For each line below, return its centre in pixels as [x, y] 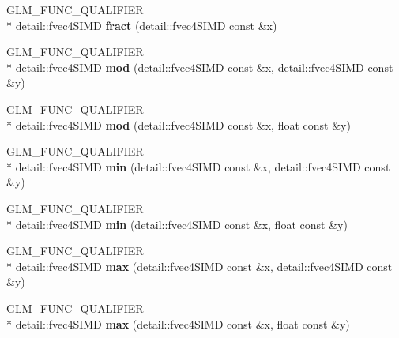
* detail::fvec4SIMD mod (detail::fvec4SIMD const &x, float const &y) [179, 124]
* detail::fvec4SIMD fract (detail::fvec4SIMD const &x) [142, 25]
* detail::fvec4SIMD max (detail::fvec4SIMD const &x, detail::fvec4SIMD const [199, 266]
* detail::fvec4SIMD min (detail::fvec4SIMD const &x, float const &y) [177, 224]
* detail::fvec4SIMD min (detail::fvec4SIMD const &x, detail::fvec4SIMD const [198, 166]
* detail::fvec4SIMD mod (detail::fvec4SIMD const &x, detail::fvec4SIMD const [200, 67]
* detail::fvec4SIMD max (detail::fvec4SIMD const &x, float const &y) [178, 323]
